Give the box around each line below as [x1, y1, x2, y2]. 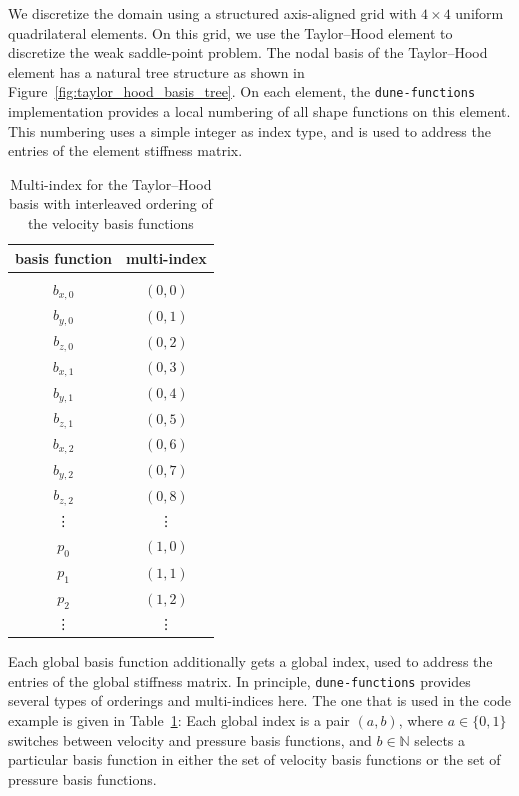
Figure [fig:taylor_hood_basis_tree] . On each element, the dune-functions [8, 81, 476, 102]
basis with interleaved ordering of [9, 193, 213, 214]
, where [398, 709, 444, 730]
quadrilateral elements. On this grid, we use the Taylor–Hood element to [8, 22, 453, 43]
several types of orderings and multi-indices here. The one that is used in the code [8, 690, 512, 711]
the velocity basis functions [27, 213, 194, 233]
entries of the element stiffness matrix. [8, 140, 243, 161]
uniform [455, 3, 504, 23]
